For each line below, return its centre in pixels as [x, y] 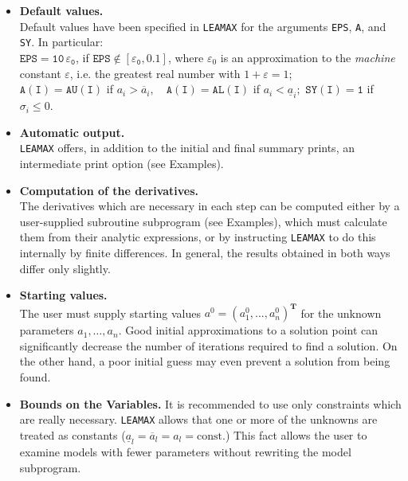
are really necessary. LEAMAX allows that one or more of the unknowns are [198, 419]
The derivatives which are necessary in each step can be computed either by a [210, 206]
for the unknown [341, 313]
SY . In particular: [61, 42]
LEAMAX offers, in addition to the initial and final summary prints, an [187, 148]
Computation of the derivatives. [109, 190]
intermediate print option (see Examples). [122, 163]
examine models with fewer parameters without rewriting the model [185, 451]
